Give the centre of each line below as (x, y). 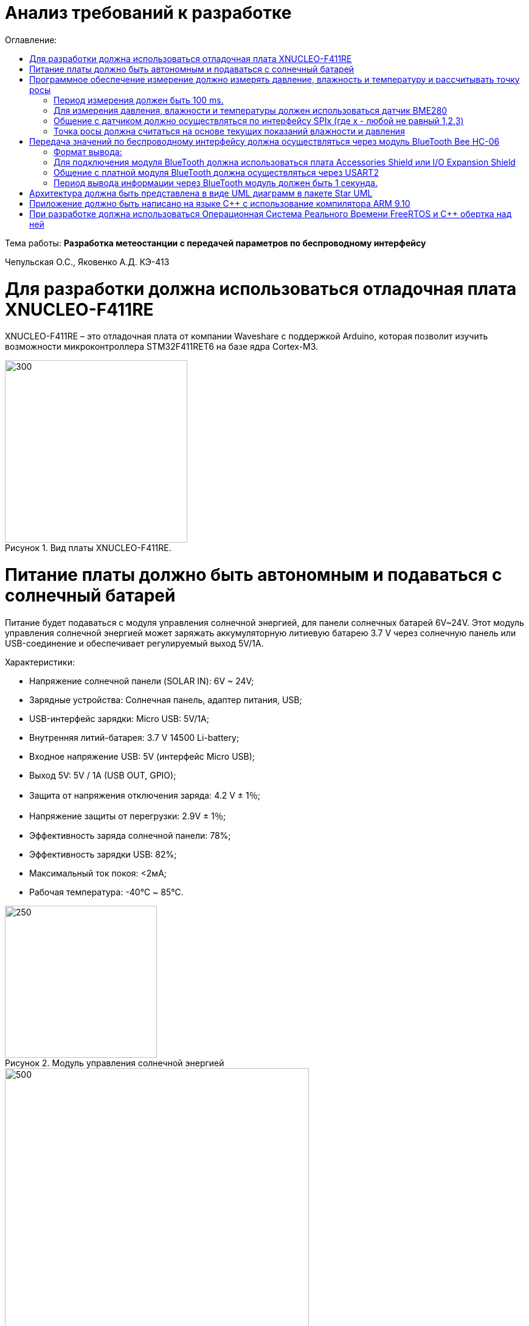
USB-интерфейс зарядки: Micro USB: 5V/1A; (119, 718)
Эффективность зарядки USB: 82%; (103, 854)
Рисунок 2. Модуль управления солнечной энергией (115, 1063)
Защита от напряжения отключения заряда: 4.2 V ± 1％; (145, 795)
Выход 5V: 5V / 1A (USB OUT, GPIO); (103, 775)
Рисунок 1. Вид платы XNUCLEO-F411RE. (88, 548)
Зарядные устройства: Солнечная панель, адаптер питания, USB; (166, 699)
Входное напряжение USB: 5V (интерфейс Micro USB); (142, 756)
